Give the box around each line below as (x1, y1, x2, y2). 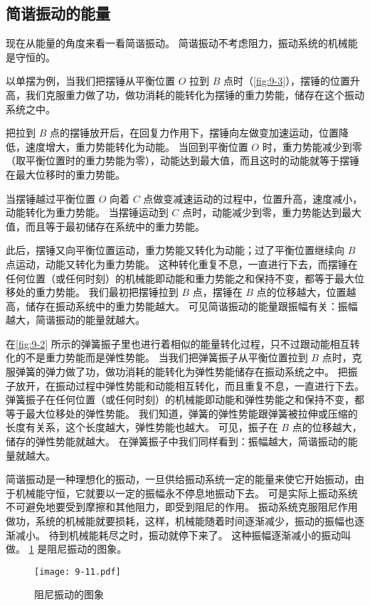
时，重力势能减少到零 (262, 139, 362, 154)
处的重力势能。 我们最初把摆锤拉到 (15, 285, 179, 299)
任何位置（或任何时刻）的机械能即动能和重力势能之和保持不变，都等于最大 (6, 270, 354, 285)
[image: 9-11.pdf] (34, 566, 121, 577)
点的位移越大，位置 (256, 285, 347, 299)
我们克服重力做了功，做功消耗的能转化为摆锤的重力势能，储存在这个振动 (25, 87, 364, 102)
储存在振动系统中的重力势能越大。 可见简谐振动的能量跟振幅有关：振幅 (25, 298, 358, 313)
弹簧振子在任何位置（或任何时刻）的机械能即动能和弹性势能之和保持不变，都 (6, 392, 364, 407)
